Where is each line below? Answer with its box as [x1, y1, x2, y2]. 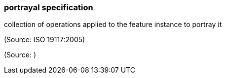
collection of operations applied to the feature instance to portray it [4, 20, 222, 29]
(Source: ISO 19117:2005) [4, 35, 85, 44]
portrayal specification [4, 2, 93, 12]
